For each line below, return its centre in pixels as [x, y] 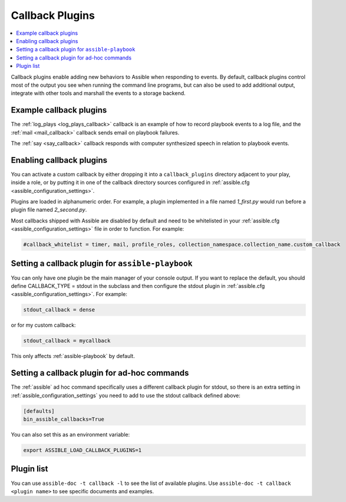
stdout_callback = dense [59, 310]
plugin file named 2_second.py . [49, 210]
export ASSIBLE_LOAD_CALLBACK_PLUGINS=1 [82, 450]
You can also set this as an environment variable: [70, 435]
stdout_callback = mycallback [67, 341]
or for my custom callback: [43, 325]
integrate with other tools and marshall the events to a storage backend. [98, 93]
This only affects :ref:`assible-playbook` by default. [73, 356]
